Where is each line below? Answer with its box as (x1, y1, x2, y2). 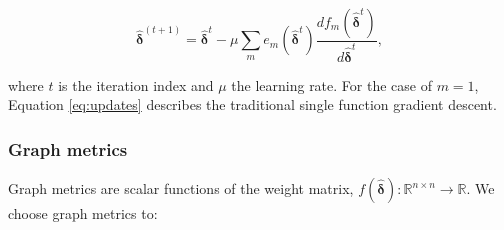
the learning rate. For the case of (231, 74, 432, 95)
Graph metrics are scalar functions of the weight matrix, (8, 178, 354, 198)
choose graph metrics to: (8, 203, 158, 223)
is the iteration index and (58, 74, 214, 95)
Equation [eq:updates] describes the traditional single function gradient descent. (8, 94, 497, 115)
